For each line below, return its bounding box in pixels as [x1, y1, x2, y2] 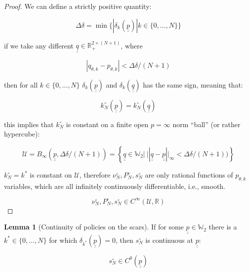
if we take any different [4, 40, 74, 50]
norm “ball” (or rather [172, 119, 241, 129]
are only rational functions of [145, 170, 233, 180]
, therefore [79, 170, 111, 180]
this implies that [4, 119, 54, 129]
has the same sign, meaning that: [143, 79, 243, 90]
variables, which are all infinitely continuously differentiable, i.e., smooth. [4, 181, 225, 191]
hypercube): [4, 129, 40, 139]
